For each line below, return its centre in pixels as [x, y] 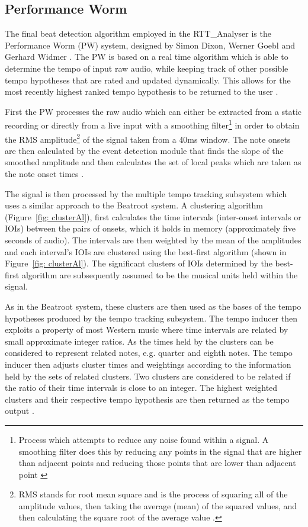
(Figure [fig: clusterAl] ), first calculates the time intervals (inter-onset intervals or [153, 216]
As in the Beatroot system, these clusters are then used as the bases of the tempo [153, 306]
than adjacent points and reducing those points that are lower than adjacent [157, 463]
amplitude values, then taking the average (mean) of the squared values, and [158, 505]
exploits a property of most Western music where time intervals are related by [147, 330]
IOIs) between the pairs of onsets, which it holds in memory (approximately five [150, 228]
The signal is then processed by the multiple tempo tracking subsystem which [146, 193]
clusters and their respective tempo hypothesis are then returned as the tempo [147, 399]
